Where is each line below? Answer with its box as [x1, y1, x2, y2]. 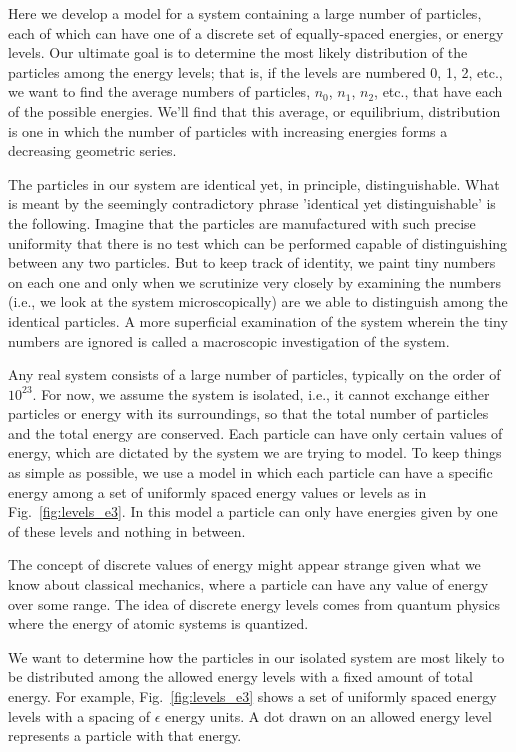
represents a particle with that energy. [8, 725, 242, 746]
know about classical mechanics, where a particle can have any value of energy [8, 574, 489, 595]
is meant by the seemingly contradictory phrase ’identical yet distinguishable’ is [8, 193, 496, 214]
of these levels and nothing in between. [8, 520, 246, 541]
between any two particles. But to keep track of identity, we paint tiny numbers [8, 252, 496, 273]
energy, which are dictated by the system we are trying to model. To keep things [8, 442, 502, 463]
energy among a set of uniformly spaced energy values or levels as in [8, 481, 427, 502]
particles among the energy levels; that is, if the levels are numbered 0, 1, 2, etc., [8, 61, 503, 82]
